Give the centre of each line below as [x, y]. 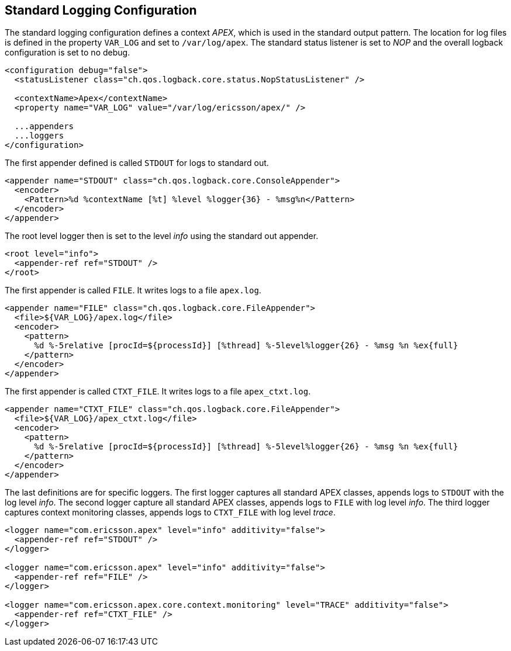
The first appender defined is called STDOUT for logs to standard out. [137, 163]
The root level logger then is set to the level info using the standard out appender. [162, 236]
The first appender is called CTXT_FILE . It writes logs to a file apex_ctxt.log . [158, 392]
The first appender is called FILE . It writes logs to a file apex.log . [133, 290]
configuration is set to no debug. [68, 53]
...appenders [44, 127]
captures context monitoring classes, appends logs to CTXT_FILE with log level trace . [170, 513]
